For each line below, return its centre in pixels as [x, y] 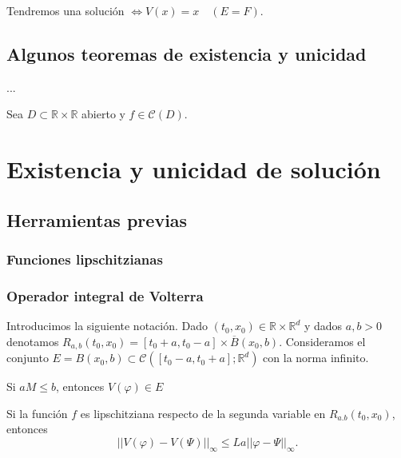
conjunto [28, 358]
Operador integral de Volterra [105, 295]
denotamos [33, 341]
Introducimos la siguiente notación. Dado [107, 326]
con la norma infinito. [316, 358]
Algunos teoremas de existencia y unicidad [187, 53]
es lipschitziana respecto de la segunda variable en [203, 413]
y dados [323, 326]
